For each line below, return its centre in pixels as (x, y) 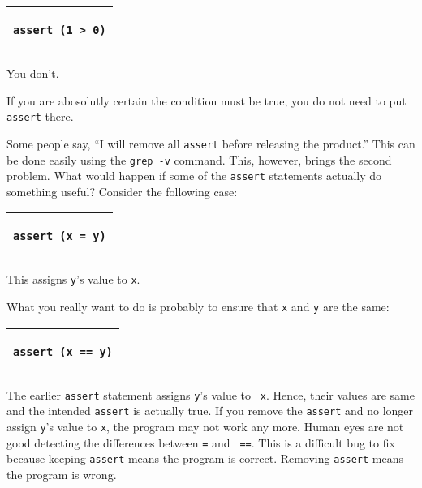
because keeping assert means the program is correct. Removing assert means (205, 458)
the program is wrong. (62, 474)
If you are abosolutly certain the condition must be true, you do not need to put (207, 100)
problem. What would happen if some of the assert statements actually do (194, 176)
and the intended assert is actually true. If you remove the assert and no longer (210, 411)
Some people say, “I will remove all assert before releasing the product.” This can (211, 143)
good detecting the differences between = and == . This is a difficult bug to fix (201, 442)
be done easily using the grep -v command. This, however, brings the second (199, 159)
